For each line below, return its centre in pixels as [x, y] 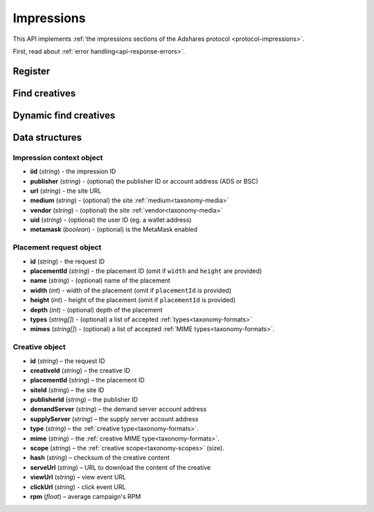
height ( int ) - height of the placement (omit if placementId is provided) [133, 300]
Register [32, 71]
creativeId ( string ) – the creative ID [80, 370]
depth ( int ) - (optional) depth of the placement [96, 310]
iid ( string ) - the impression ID [73, 171]
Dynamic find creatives [64, 115]
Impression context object [58, 157]
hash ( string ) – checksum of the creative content [100, 458]
